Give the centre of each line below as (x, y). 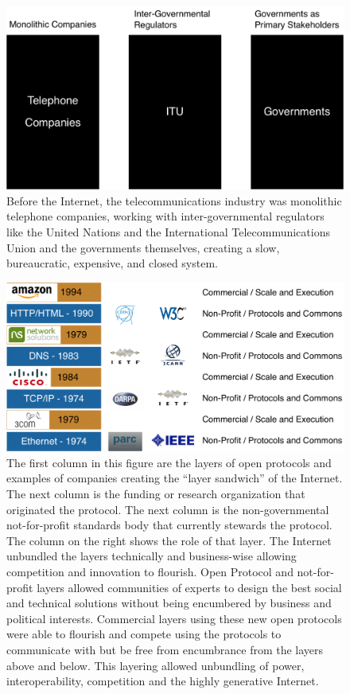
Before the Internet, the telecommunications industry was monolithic (174, 200)
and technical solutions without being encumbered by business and (169, 603)
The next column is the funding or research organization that (156, 493)
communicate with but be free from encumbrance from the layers (165, 649)
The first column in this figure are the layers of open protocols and (169, 462)
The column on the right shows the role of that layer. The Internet (169, 540)
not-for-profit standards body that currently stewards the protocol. (169, 525)
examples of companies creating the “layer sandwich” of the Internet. (175, 478)
